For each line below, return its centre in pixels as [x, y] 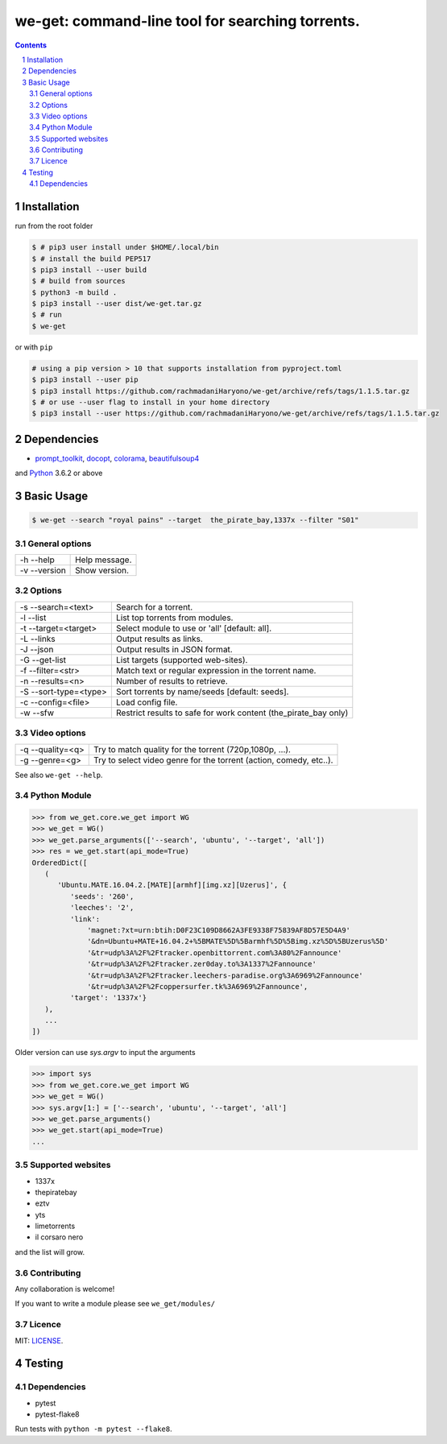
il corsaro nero [59, 1237]
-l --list [33, 618]
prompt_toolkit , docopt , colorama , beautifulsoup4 [117, 458]
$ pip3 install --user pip [85, 380]
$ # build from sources [79, 281]
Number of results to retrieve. [172, 681]
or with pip [34, 347]
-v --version [43, 570]
